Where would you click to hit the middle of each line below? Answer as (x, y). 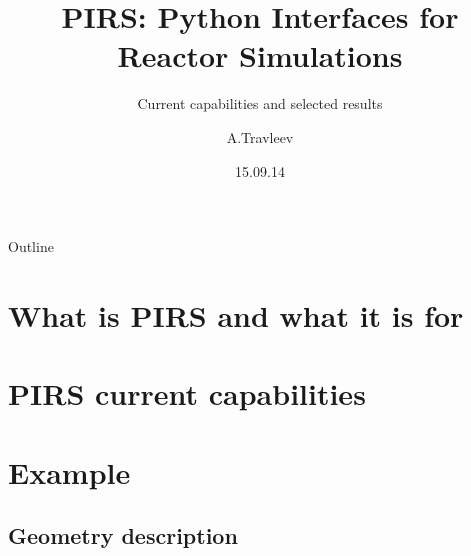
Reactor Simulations (260, 55)
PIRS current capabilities (187, 393)
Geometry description (123, 535)
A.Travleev (260, 136)
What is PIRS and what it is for (236, 314)
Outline (31, 246)
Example (69, 471)
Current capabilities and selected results (260, 103)
